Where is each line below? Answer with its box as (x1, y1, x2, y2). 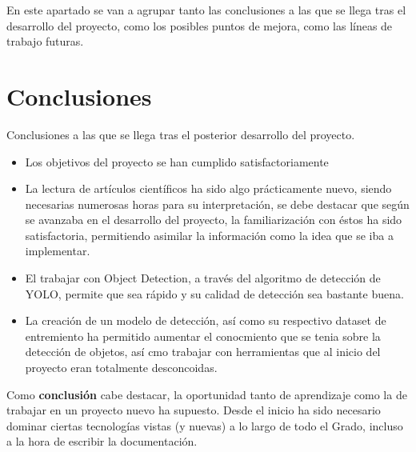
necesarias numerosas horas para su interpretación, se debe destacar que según (25, 195, 410, 212)
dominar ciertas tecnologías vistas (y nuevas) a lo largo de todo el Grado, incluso (6, 417, 403, 434)
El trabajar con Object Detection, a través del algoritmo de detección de (25, 270, 381, 286)
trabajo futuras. (6, 33, 84, 50)
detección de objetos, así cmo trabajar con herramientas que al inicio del (25, 343, 381, 360)
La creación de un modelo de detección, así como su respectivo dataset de (25, 312, 386, 329)
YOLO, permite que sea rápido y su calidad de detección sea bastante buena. (25, 285, 404, 302)
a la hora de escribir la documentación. (6, 433, 198, 450)
